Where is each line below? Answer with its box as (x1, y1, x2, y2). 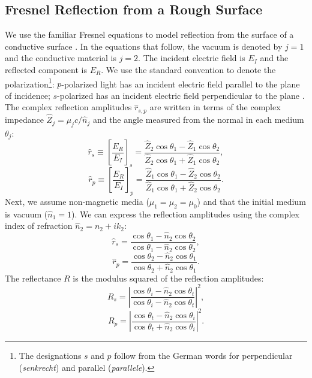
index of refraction (5, 219, 73, 232)
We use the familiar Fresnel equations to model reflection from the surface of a (5, 28, 294, 41)
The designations (19, 349, 82, 362)
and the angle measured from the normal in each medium (92, 113, 304, 126)
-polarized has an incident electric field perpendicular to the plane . (57, 89, 305, 101)
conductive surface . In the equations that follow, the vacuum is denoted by (5, 40, 283, 52)
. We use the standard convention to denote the (101, 63, 276, 75)
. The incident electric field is (138, 52, 245, 64)
